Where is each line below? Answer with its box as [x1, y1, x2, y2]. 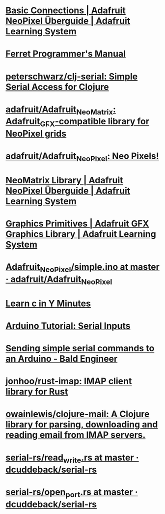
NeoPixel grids [5, 128, 67, 139]
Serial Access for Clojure [5, 81, 110, 92]
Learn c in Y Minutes [5, 298, 91, 309]
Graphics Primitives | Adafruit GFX [5, 218, 149, 229]
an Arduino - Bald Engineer [5, 353, 118, 365]
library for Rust [5, 386, 68, 398]
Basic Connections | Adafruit [5, 5, 126, 16]
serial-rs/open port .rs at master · [5, 486, 138, 499]
